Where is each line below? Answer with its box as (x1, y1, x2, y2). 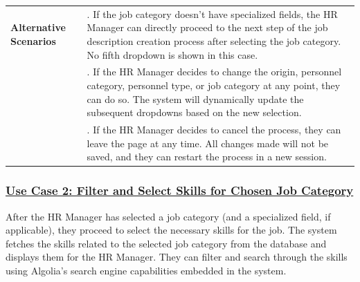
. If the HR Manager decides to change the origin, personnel (87, 64, 342, 79)
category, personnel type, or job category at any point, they (87, 77, 341, 92)
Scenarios (10, 33, 56, 48)
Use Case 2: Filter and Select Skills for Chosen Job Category (6, 182, 354, 199)
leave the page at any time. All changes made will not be (87, 135, 329, 150)
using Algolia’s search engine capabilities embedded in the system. (6, 263, 287, 277)
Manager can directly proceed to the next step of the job (87, 20, 328, 35)
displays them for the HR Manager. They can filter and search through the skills (6, 250, 348, 264)
